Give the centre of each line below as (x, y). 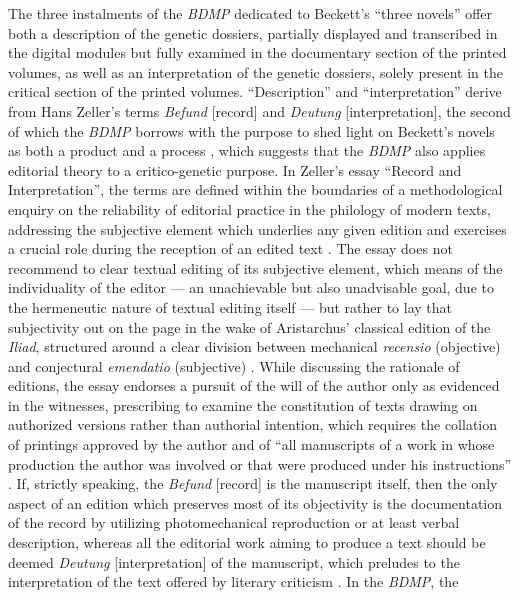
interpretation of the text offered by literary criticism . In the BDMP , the (233, 581)
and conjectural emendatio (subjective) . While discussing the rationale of (234, 365)
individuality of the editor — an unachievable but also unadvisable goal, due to (251, 287)
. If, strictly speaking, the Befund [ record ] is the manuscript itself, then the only (253, 483)
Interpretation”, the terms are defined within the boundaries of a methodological (255, 189)
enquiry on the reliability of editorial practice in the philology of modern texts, (249, 208)
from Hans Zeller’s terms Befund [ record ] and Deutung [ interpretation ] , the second (259, 110)
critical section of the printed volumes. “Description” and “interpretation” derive (255, 91)
